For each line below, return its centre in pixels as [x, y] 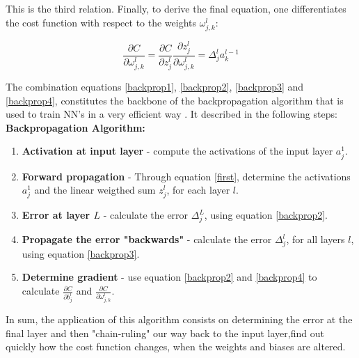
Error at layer [56, 215]
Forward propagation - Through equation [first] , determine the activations [186, 176]
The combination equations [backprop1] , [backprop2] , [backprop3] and [155, 87]
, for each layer [198, 190]
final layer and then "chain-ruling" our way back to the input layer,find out [165, 333]
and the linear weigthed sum [95, 190]
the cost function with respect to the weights [101, 22]
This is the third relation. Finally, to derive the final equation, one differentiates [176, 8]
